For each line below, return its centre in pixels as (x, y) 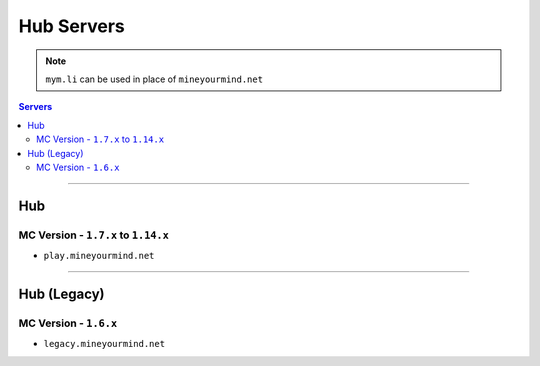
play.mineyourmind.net (99, 256)
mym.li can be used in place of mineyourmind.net (154, 79)
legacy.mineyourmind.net (104, 344)
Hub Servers (71, 26)
